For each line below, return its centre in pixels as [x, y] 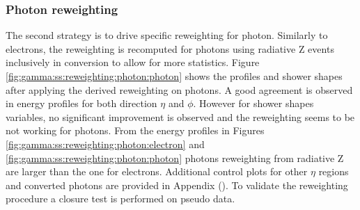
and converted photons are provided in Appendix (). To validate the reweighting [177, 185]
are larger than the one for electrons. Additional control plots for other [157, 171]
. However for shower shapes [253, 103]
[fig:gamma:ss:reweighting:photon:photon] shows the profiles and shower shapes [174, 76]
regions [334, 171]
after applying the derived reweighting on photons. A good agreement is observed [179, 89]
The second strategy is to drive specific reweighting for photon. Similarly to [167, 35]
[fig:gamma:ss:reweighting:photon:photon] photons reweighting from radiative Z [175, 157]
